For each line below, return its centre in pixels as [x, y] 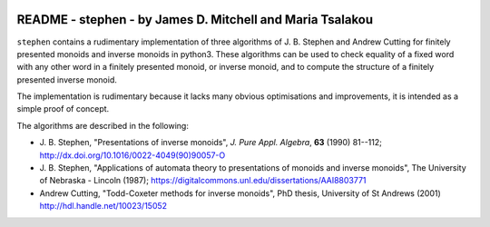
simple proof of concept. [63, 109]
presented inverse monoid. [67, 79]
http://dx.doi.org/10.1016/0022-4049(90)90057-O [132, 155]
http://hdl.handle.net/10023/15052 [103, 206]
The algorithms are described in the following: [103, 125]
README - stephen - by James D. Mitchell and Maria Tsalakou [195, 20]
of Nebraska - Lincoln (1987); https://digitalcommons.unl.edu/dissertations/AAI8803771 [203, 181]
